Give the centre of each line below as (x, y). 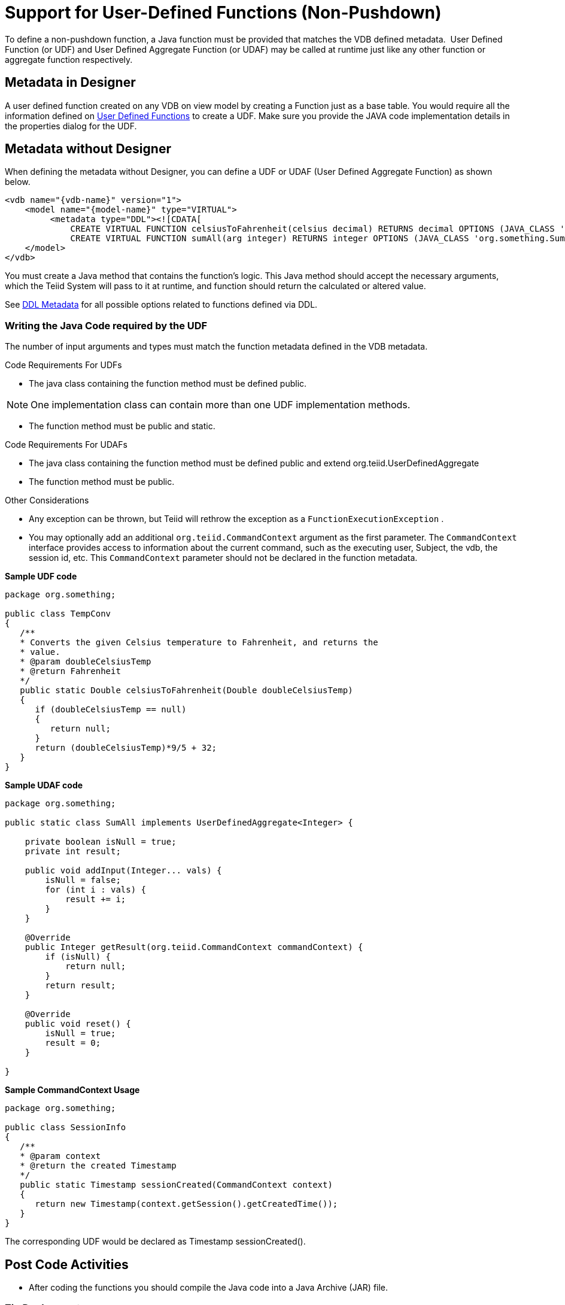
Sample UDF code (41, 576)
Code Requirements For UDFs (63, 365)
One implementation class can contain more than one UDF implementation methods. (221, 405)
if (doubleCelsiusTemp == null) (111, 710)
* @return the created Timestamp (98, 1166)
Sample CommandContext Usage (72, 1090)
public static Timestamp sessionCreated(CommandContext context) (176, 1185)
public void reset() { (78, 1024)
